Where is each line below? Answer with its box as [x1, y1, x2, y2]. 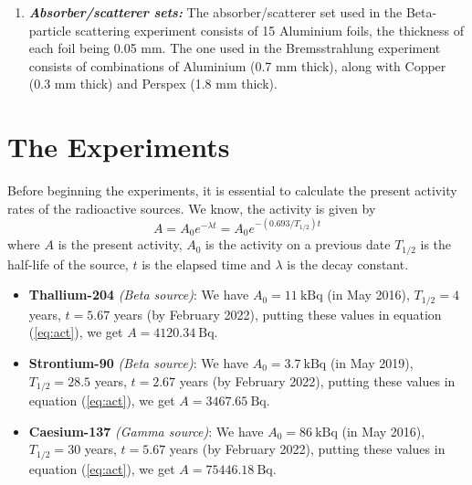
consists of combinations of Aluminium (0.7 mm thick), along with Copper [28, 56, 446, 75]
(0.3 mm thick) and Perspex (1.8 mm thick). [28, 74, 278, 93]
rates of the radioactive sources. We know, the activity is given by [7, 198, 376, 217]
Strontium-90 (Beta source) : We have [28, 353, 249, 372]
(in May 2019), [330, 353, 414, 372]
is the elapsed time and [142, 254, 271, 273]
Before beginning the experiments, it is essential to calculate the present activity [7, 181, 457, 200]
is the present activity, [58, 235, 183, 254]
